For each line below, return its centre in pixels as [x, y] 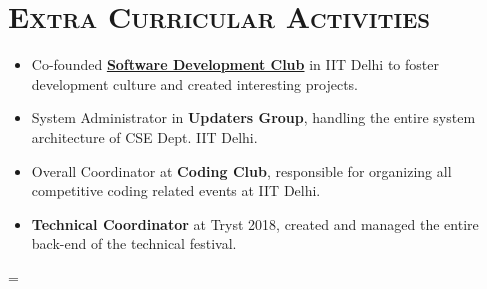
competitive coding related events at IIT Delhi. [176, 190]
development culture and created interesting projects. [194, 83]
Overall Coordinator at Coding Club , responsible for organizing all [241, 170]
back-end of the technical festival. [134, 243]
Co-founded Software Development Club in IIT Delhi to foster [235, 64]
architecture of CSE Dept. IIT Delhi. [144, 136]
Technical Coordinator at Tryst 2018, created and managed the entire [255, 223]
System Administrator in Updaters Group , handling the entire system [253, 117]
